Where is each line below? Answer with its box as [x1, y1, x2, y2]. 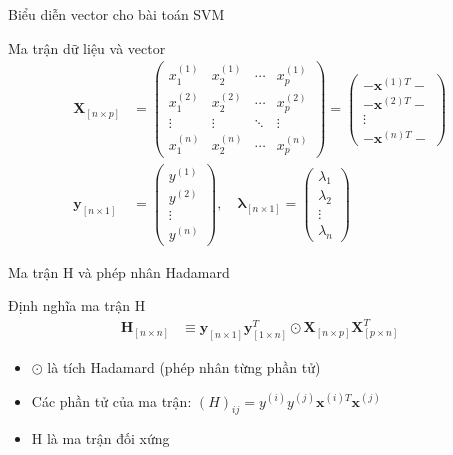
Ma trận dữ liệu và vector [8, 37, 166, 58]
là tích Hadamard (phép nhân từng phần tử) [47, 357, 321, 378]
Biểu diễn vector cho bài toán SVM [8, 4, 225, 24]
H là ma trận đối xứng [31, 428, 170, 449]
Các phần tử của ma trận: [31, 390, 192, 411]
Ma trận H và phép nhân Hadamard [8, 261, 230, 282]
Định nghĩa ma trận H [8, 295, 146, 316]
